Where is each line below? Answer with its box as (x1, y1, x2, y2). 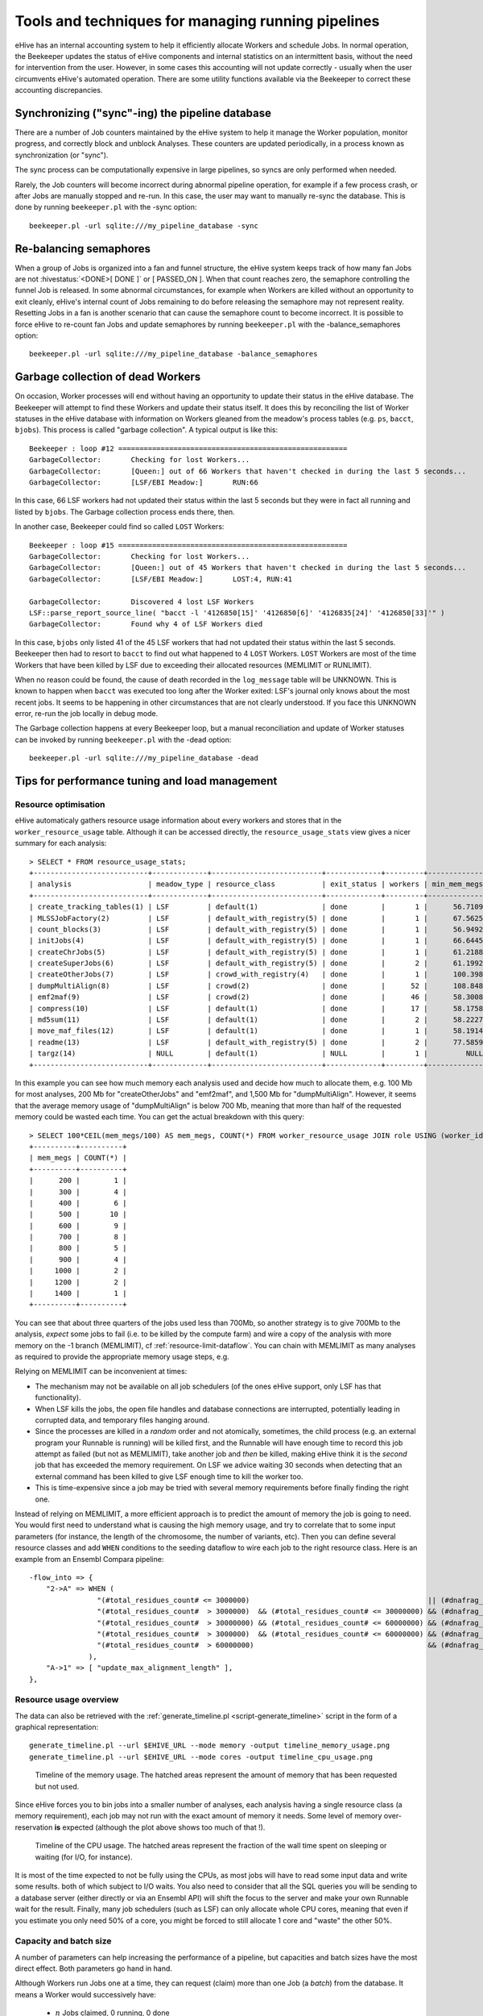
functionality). (35, 1393, 81, 1402)
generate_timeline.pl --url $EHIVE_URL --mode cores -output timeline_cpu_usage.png (29, 1752, 374, 1761)
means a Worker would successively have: (14, 1989, 157, 1999)
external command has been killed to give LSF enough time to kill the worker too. (35, 1472, 303, 1481)
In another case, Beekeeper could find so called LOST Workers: (14, 522, 225, 531)
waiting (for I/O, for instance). (35, 1851, 133, 1862)
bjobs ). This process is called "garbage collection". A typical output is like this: (14, 425, 279, 435)
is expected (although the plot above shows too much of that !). (54, 1822, 266, 1832)
